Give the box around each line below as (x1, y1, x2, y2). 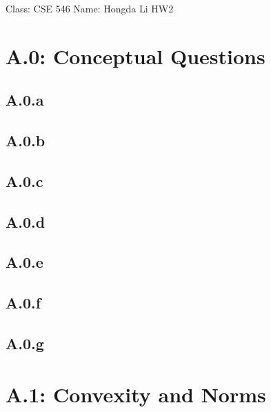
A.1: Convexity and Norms (6, 380, 266, 408)
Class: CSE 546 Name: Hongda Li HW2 (6, 1, 174, 15)
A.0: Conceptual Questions (6, 41, 265, 70)
